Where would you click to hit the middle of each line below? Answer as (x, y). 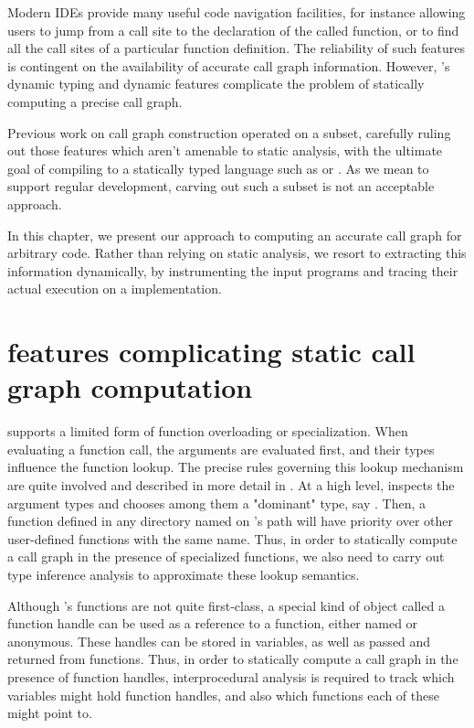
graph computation (130, 387)
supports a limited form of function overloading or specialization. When (208, 431)
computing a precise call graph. (95, 101)
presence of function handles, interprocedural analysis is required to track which (231, 676)
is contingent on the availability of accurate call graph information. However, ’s (229, 65)
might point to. (50, 713)
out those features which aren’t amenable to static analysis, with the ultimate (225, 150)
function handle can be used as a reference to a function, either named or (213, 623)
